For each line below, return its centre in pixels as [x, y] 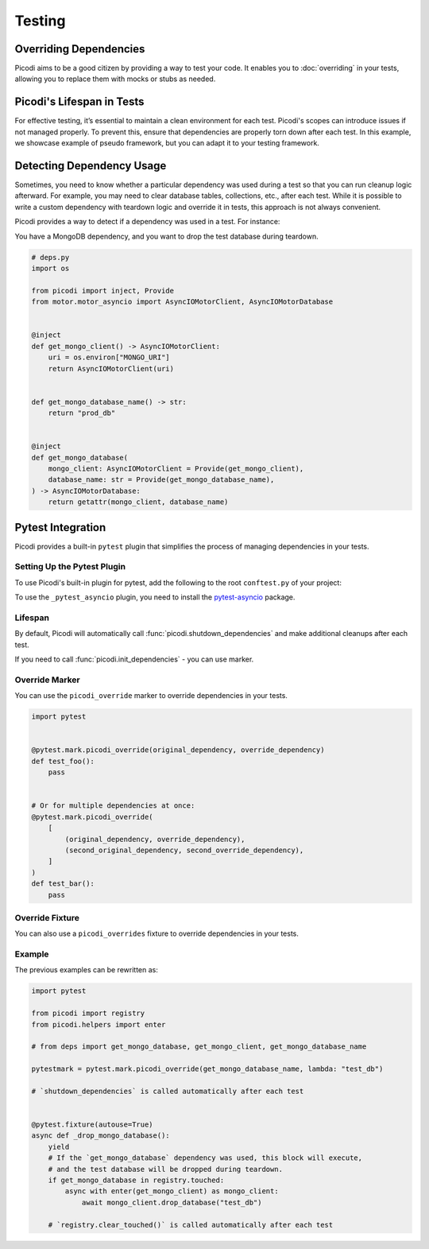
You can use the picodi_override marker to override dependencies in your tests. [151, 696]
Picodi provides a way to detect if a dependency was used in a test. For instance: [147, 222]
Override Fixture [47, 917]
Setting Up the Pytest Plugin [70, 567]
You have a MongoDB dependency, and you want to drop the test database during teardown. [166, 236]
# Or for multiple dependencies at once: [113, 806]
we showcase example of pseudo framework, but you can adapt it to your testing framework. [167, 143]
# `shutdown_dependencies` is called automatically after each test [168, 1091]
